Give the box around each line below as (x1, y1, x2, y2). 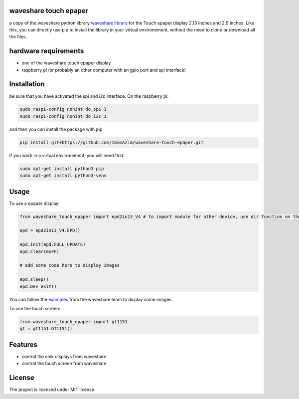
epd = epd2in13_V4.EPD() (19, 227, 81, 233)
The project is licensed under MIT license (9, 387, 95, 393)
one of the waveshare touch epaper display (21, 60, 111, 66)
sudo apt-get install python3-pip (19, 166, 104, 172)
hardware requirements (9, 47, 84, 55)
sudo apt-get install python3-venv (19, 173, 107, 179)
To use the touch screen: (9, 305, 61, 311)
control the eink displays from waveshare (21, 353, 107, 359)
